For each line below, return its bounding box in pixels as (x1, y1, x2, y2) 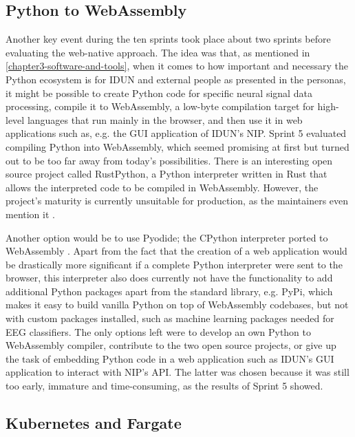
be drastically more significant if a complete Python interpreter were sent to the (6, 257, 343, 271)
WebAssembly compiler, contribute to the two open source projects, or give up (6, 338, 336, 352)
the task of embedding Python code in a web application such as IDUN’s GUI (6, 351, 334, 365)
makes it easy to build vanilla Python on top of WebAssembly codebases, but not (6, 297, 349, 312)
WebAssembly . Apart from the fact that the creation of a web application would (6, 244, 347, 258)
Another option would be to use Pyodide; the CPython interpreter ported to (6, 230, 328, 244)
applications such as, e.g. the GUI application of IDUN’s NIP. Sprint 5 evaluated (6, 126, 347, 140)
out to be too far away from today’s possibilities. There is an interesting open (6, 153, 333, 167)
